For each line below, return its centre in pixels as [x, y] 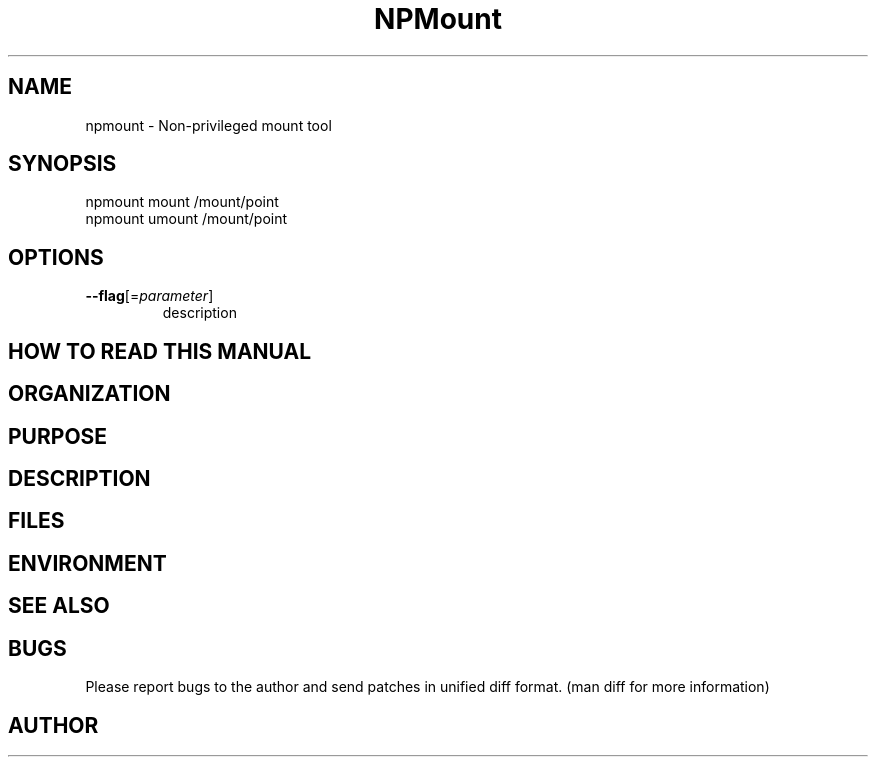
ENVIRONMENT [87, 563]
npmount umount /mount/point [186, 219]
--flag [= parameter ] [149, 296]
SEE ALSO [59, 606]
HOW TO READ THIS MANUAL [160, 351]
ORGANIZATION [89, 394]
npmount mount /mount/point [182, 202]
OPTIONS [56, 257]
